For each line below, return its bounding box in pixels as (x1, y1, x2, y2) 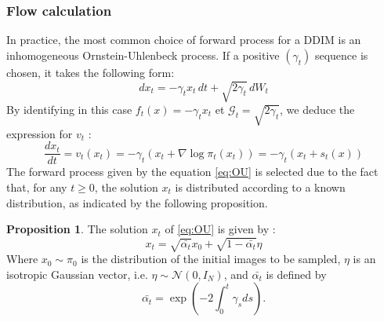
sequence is (314, 46, 368, 63)
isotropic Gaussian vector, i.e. (6, 265, 148, 282)
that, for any (6, 178, 67, 195)
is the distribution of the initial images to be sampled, (81, 251, 341, 267)
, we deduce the (280, 101, 355, 117)
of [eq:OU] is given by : (165, 221, 276, 237)
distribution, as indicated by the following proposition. (6, 194, 268, 210)
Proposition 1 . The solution (6, 221, 148, 237)
